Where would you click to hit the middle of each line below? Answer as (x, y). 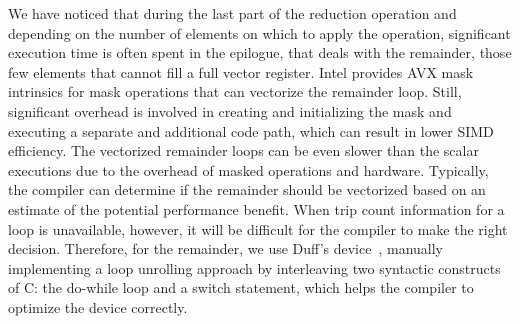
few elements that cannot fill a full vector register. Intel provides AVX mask (241, 71)
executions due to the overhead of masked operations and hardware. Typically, (248, 169)
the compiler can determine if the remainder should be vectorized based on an (247, 189)
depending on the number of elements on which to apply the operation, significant (259, 32)
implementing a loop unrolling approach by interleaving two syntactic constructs (254, 267)
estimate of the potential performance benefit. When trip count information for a (256, 208)
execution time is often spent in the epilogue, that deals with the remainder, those (260, 52)
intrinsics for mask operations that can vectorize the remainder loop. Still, (235, 91)
